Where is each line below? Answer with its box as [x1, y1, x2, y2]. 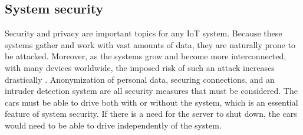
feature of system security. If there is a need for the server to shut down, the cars [5, 107, 297, 120]
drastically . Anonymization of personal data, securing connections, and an [5, 73, 275, 85]
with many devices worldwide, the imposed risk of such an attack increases [5, 61, 275, 73]
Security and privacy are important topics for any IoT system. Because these [5, 27, 282, 39]
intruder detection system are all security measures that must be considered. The [5, 85, 298, 97]
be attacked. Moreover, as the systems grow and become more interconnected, [5, 50, 286, 62]
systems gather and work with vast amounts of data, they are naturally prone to [5, 38, 295, 50]
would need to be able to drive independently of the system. [5, 119, 222, 131]
